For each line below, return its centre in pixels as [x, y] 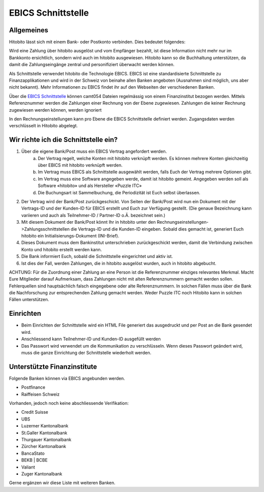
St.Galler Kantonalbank [44, 433]
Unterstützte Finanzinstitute [53, 366]
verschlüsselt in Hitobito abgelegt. [44, 126]
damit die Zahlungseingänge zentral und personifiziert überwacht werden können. [92, 65]
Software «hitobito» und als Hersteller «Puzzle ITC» [90, 186]
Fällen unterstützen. [29, 300]
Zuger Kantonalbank [42, 474]
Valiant [28, 467]
